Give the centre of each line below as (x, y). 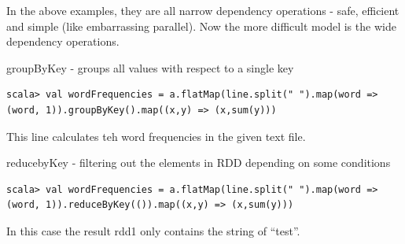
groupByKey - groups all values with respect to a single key (150, 67)
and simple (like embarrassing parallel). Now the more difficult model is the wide (201, 26)
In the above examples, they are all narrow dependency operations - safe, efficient (203, 10)
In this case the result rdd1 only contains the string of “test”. (153, 230)
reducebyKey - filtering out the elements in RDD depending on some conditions (199, 163)
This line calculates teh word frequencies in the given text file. (156, 136)
